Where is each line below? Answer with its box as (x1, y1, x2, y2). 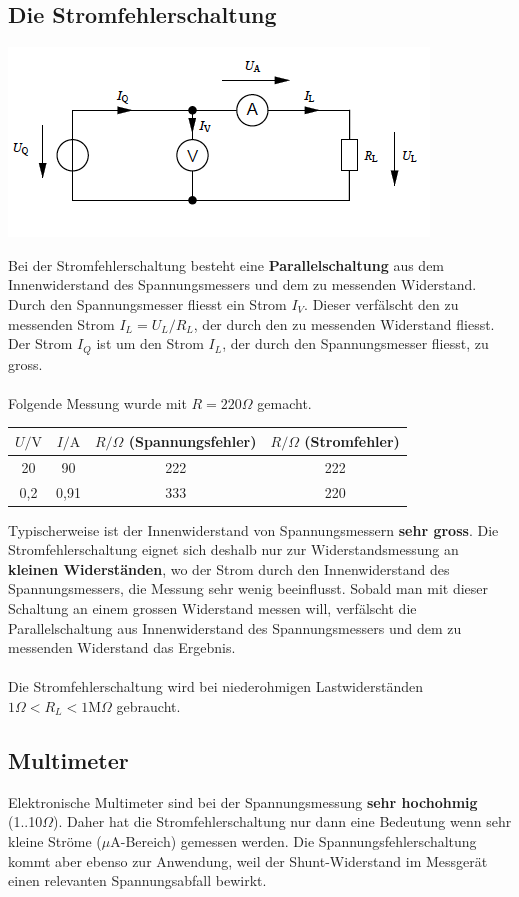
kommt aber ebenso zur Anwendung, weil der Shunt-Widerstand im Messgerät (8, 850, 488, 871)
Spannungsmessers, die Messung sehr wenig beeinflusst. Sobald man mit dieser (8, 578, 488, 599)
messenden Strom (8, 313, 115, 334)
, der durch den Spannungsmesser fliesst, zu (222, 333, 489, 354)
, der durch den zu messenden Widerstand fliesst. (193, 313, 495, 334)
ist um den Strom (96, 333, 204, 354)
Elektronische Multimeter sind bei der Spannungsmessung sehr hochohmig (8, 791, 478, 812)
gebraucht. (116, 696, 181, 717)
